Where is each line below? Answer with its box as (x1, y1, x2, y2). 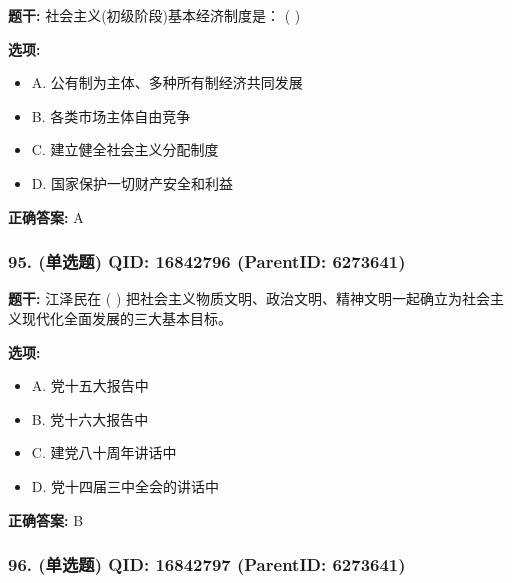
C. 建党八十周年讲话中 (31, 442, 177, 463)
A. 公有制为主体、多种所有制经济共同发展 (31, 72, 303, 93)
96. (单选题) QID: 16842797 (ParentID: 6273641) (8, 552, 406, 577)
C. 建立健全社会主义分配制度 (31, 139, 219, 160)
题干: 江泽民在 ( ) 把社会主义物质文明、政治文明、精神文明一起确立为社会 (8, 288, 491, 309)
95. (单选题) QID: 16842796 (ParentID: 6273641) (8, 249, 406, 274)
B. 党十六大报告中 (31, 408, 149, 429)
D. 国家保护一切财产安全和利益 (31, 172, 234, 193)
